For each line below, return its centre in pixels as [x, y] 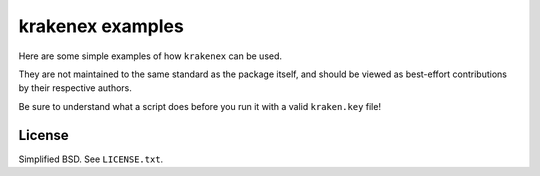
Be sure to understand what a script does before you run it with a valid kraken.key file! [200, 106]
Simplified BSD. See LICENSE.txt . [91, 159]
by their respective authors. [75, 88]
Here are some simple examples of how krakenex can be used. [150, 56]
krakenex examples [101, 26]
